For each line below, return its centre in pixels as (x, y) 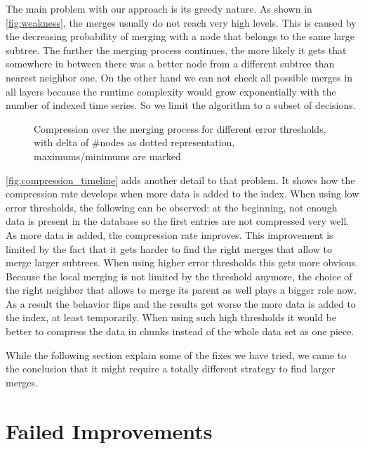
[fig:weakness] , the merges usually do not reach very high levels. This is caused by (181, 22)
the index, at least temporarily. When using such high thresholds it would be (171, 317)
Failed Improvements (109, 430)
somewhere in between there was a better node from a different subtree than (170, 64)
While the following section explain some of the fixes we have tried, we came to (176, 354)
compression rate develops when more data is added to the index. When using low (182, 194)
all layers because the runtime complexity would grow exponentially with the (171, 91)
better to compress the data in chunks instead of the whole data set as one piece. (180, 331)
